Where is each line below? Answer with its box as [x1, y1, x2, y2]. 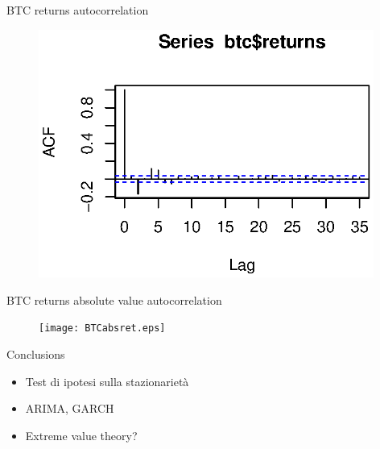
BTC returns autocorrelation [6, 2, 149, 18]
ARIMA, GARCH [25, 400, 114, 417]
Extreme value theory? [25, 426, 138, 443]
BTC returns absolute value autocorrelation [6, 291, 222, 308]
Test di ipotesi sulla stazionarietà [25, 372, 189, 389]
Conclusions [6, 346, 65, 363]
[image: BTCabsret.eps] [39, 322, 166, 335]
